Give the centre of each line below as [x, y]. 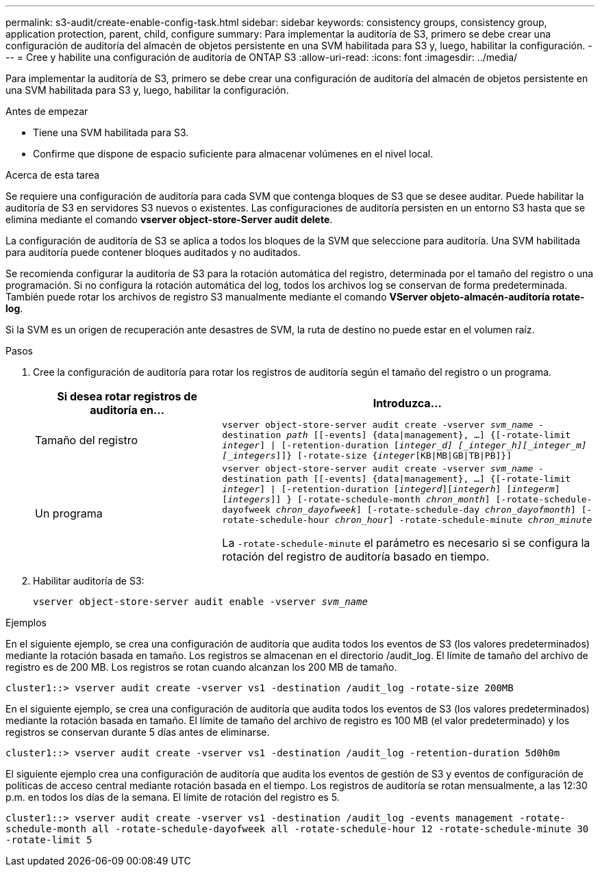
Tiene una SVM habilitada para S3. [111, 132]
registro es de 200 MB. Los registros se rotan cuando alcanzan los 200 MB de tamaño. [201, 667]
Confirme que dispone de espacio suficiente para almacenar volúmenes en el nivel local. [233, 154]
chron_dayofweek [316, 510]
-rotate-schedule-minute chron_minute [496, 520]
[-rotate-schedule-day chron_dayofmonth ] [471, 510]
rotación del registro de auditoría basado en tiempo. [356, 556]
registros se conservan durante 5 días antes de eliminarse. [138, 732]
